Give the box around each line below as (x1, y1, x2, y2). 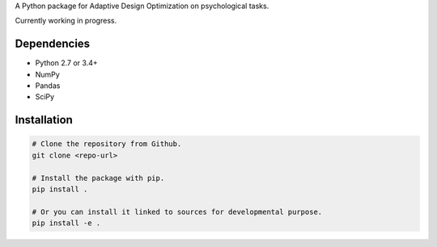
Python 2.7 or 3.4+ (35, 58, 98, 68)
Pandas (35, 81, 61, 90)
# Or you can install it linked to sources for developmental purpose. (32, 207, 323, 216)
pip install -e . (32, 219, 101, 228)
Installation (15, 113, 73, 127)
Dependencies (15, 37, 91, 51)
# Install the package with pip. (32, 174, 165, 182)
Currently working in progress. (15, 16, 117, 26)
